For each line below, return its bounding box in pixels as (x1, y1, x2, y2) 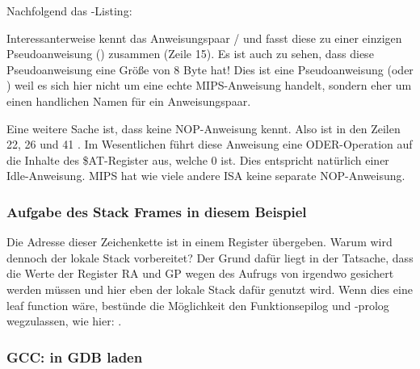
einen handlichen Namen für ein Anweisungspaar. (6, 92, 251, 109)
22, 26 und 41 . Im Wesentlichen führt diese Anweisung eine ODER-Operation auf (6, 136, 413, 153)
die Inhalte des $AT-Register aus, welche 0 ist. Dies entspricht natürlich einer (6, 151, 389, 168)
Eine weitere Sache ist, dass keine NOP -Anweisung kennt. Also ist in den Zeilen (6, 120, 401, 136)
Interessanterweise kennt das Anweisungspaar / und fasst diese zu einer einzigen (6, 29, 402, 46)
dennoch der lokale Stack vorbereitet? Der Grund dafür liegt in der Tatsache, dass (6, 249, 414, 266)
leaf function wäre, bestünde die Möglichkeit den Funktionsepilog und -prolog (6, 296, 389, 313)
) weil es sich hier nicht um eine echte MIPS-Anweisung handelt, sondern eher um (6, 77, 412, 94)
